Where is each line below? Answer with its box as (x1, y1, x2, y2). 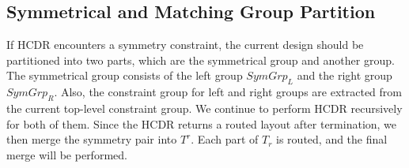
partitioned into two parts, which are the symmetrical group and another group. (6, 51, 395, 68)
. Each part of (191, 131, 259, 147)
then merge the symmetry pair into (6, 131, 177, 147)
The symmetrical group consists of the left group (6, 67, 243, 84)
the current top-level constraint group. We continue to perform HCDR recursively (6, 99, 403, 116)
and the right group (297, 67, 392, 84)
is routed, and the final (276, 131, 388, 147)
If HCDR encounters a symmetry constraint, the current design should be (6, 36, 364, 53)
